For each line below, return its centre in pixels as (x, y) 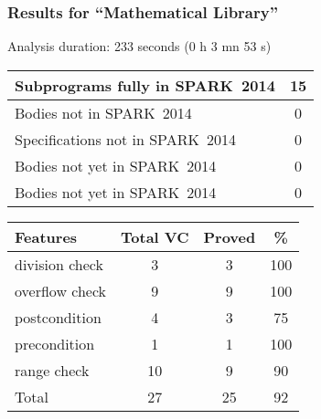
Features (46, 236)
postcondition (58, 317)
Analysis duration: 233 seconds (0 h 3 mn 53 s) (139, 46)
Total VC (155, 236)
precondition (55, 343)
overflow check (61, 290)
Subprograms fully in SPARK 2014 (145, 85)
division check (59, 264)
